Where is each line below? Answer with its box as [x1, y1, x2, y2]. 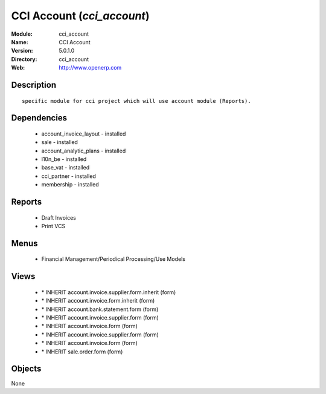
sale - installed [41, 139, 78, 146]
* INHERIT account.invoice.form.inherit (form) [41, 297, 155, 304]
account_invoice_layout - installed [41, 130, 126, 137]
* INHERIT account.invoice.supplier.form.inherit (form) [41, 288, 176, 296]
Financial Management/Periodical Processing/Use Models [41, 255, 185, 263]
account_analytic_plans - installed [41, 147, 126, 154]
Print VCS [41, 223, 66, 230]
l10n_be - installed [41, 156, 87, 163]
